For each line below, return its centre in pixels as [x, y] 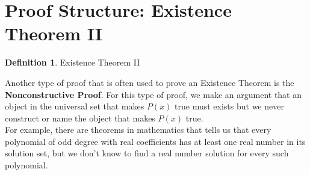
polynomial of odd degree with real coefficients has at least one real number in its [155, 141]
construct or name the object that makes [80, 118]
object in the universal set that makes [75, 106]
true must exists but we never [229, 106]
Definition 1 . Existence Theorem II [73, 62]
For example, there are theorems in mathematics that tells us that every [138, 130]
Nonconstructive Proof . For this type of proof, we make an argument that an [153, 94]
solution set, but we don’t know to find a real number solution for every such [147, 153]
